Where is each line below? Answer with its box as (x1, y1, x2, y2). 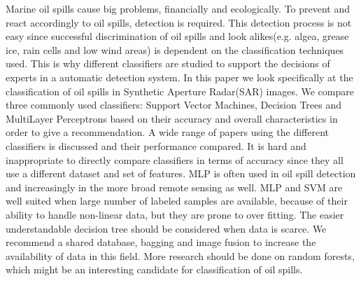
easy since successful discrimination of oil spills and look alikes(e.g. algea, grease (6, 29, 349, 43)
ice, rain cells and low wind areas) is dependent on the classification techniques (6, 42, 344, 57)
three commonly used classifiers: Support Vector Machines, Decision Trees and (6, 97, 342, 112)
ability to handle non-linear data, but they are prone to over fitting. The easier (6, 207, 344, 221)
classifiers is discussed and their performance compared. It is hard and (6, 138, 306, 153)
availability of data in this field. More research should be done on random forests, (6, 248, 355, 263)
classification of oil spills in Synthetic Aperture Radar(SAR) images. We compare (6, 83, 354, 98)
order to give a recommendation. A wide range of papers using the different (6, 125, 329, 139)
